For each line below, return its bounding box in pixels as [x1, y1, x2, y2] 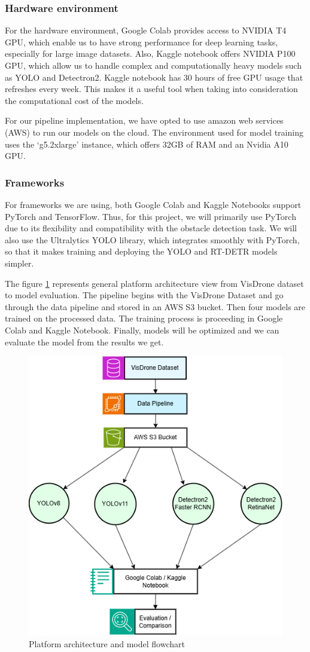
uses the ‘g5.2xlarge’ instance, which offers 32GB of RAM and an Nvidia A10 [5, 137, 288, 150]
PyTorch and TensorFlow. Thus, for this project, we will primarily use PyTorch [5, 210, 296, 222]
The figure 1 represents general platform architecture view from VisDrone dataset [5, 277, 304, 289]
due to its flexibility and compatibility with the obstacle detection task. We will [5, 222, 297, 234]
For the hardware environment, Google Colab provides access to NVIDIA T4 [5, 24, 287, 36]
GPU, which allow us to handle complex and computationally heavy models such [5, 59, 302, 71]
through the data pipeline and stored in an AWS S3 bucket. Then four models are [5, 300, 306, 313]
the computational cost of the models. [5, 94, 144, 106]
